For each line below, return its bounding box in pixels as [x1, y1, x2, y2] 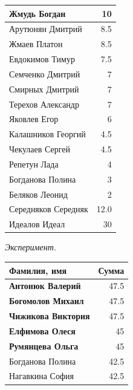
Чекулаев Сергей [9, 143, 70, 155]
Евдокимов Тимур [9, 53, 75, 65]
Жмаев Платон [9, 37, 63, 50]
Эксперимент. [5, 241, 57, 253]
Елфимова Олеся [9, 324, 76, 337]
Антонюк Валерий [9, 279, 81, 292]
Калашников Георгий [9, 128, 86, 140]
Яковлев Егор [9, 112, 59, 125]
